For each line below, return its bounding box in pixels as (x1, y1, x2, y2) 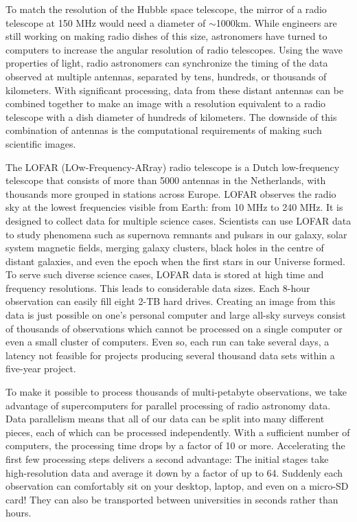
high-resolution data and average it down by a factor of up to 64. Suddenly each (5, 465, 343, 479)
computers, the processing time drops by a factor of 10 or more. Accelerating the (5, 438, 345, 453)
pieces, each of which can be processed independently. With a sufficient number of (5, 424, 350, 439)
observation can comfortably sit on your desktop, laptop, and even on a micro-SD (5, 479, 349, 493)
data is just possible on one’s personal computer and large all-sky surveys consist (5, 308, 346, 322)
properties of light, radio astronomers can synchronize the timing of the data (5, 56, 328, 70)
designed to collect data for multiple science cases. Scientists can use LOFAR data (5, 213, 352, 227)
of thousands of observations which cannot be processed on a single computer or (5, 321, 343, 335)
